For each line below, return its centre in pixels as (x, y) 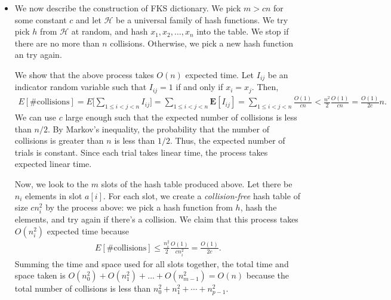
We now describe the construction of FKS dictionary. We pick (128, 8)
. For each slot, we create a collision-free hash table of (202, 195)
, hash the (258, 207)
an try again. (38, 55)
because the (268, 275)
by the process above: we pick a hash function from (139, 207)
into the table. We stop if (243, 31)
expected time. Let (220, 74)
